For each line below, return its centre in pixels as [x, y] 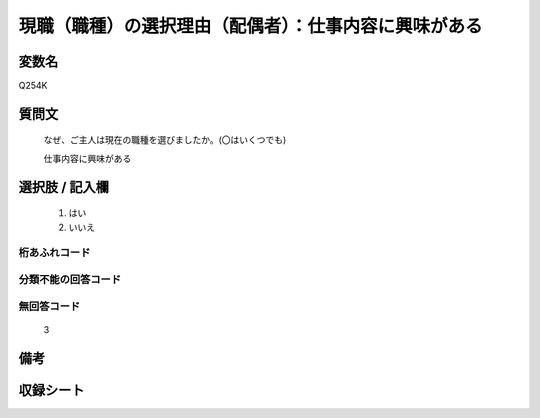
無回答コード [49, 306]
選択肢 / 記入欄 [64, 186]
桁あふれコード [54, 253]
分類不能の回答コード [70, 279]
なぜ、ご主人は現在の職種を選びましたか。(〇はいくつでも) [165, 140]
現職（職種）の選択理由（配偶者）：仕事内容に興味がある [251, 26]
